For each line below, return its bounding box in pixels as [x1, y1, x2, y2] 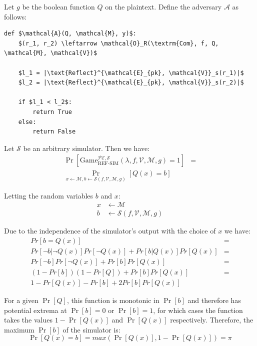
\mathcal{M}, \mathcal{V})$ [4, 49, 97, 57]
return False [32, 128, 76, 135]
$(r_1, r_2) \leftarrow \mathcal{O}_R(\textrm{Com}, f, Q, [18, 39, 219, 47]
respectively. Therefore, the [170, 314, 253, 325]
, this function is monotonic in [66, 295, 159, 305]
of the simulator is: [62, 324, 120, 334]
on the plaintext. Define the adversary [105, 1, 222, 11]
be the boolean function [22, 1, 95, 11]
